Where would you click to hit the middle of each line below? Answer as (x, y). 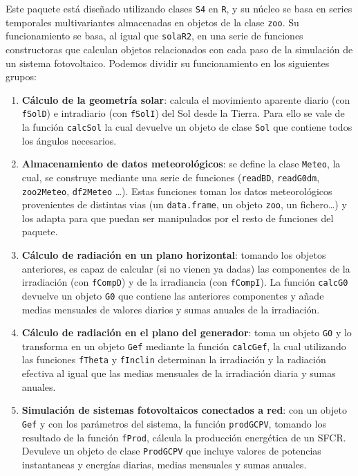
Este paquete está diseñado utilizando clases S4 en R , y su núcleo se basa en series (179, 8)
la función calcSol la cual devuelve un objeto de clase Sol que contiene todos (187, 127)
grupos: (21, 76)
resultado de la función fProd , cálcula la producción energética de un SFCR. (184, 437)
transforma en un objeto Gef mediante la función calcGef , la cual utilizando (184, 346)
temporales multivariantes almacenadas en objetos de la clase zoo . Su (152, 22)
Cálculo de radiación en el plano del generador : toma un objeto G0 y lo (187, 332)
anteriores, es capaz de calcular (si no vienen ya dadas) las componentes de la (186, 268)
